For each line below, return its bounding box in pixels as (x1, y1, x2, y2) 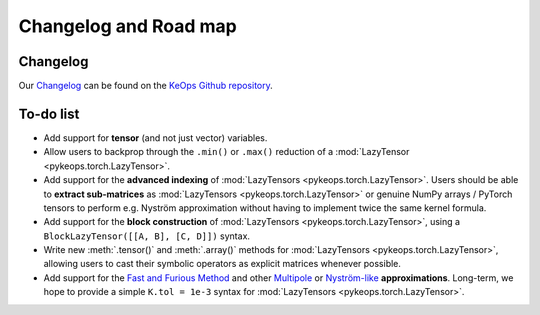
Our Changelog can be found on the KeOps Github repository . (18, 80, 274, 92)
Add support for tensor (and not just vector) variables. (43, 131, 268, 144)
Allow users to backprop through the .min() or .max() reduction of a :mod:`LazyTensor (43, 146, 410, 158)
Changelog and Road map (18, 15, 237, 37)
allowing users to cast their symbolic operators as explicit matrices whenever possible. (43, 258, 402, 270)
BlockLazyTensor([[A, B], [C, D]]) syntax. (43, 230, 250, 242)
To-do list (18, 105, 80, 122)
